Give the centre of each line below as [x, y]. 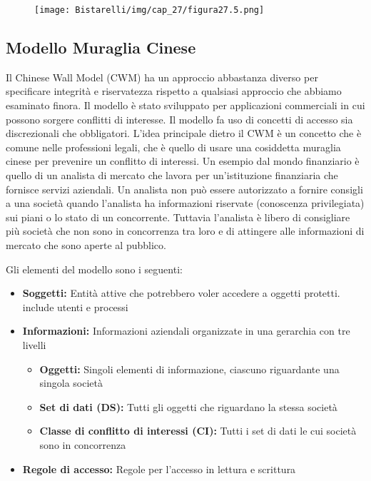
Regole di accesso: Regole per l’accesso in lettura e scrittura [159, 469]
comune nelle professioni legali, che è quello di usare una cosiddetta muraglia [173, 147]
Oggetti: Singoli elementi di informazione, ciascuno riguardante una [189, 369]
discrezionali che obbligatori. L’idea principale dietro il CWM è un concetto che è [184, 133]
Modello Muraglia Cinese [101, 47]
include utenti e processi [75, 307]
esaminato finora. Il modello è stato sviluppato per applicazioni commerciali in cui [185, 105]
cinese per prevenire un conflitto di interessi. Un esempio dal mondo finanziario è [183, 161]
